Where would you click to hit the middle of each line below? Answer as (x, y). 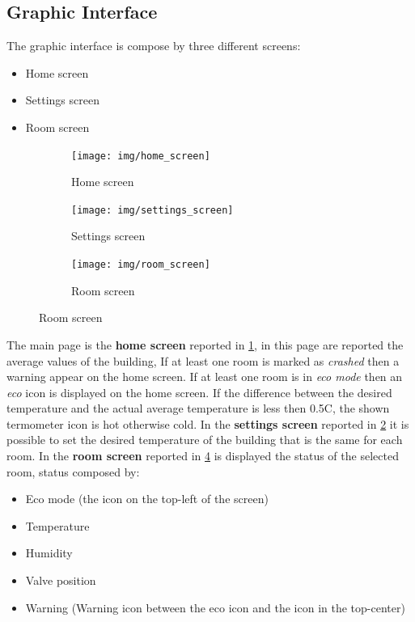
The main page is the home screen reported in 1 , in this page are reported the (205, 344)
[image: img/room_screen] (141, 265)
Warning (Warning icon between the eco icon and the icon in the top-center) (215, 607)
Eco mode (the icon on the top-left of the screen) (147, 499)
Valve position (61, 580)
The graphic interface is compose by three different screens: (154, 46)
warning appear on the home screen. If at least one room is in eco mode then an (205, 377)
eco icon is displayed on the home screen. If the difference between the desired (199, 392)
